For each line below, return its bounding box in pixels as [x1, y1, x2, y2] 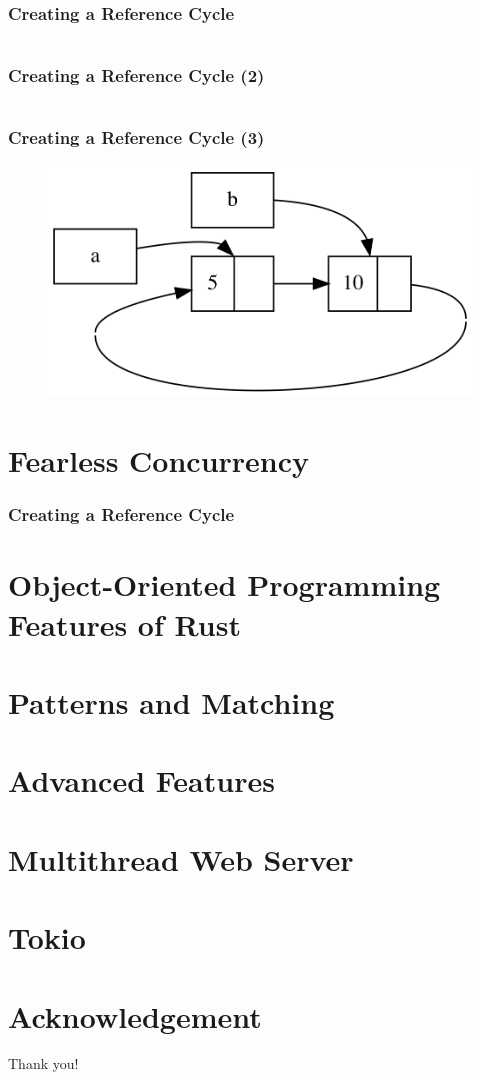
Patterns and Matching [8, 682, 335, 723]
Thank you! [8, 1053, 79, 1074]
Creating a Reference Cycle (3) [8, 125, 265, 150]
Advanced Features [8, 760, 275, 801]
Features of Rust [8, 603, 241, 644]
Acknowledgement [8, 995, 262, 1036]
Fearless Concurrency [8, 440, 310, 481]
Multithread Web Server [8, 838, 354, 879]
